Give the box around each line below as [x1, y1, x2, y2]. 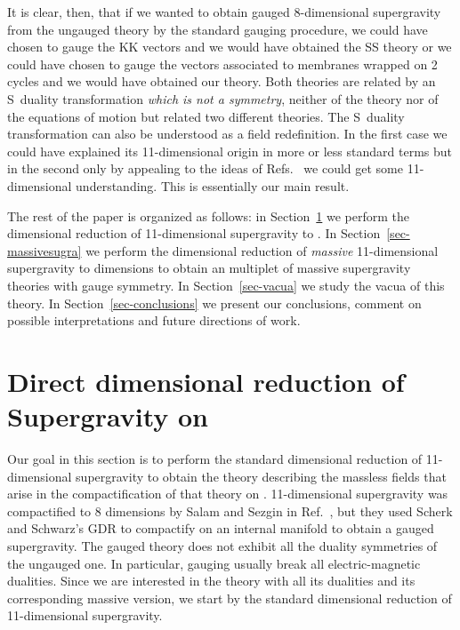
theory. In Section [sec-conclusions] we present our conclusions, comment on [7, 293, 422, 312]
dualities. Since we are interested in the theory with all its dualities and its [7, 571, 416, 590]
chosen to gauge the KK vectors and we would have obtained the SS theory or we [7, 37, 452, 56]
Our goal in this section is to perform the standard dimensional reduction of [7, 450, 423, 467]
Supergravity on [7, 398, 208, 435]
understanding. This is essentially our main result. [76, 176, 350, 195]
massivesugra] [7, 241, 82, 259]
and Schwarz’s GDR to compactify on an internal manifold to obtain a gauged [7, 519, 434, 538]
